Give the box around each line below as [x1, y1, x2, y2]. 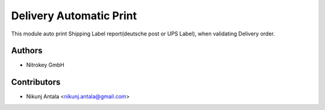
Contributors [11, 77, 61, 87]
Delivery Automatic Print [11, 9, 137, 22]
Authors [11, 46, 43, 56]
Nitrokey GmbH [26, 61, 64, 69]
